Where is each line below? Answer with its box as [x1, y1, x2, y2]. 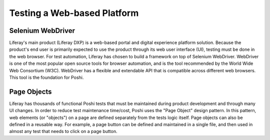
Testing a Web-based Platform [9, 7, 139, 18]
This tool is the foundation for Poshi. [9, 75, 84, 81]
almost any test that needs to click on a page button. [9, 129, 117, 135]
